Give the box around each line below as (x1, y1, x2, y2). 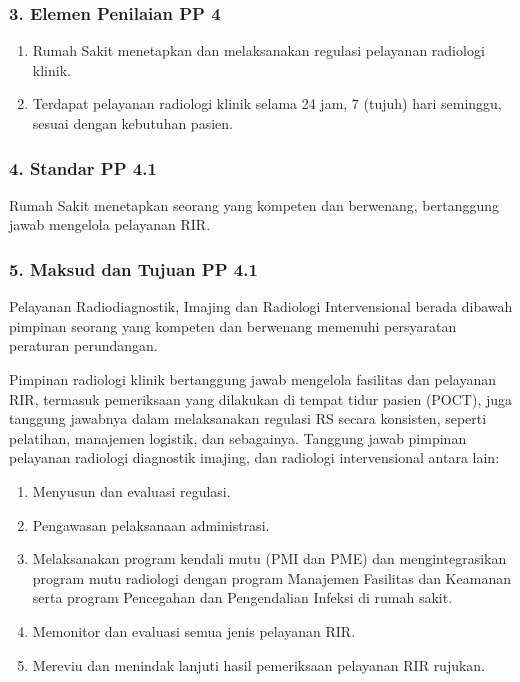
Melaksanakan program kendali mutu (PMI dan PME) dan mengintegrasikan (32, 548, 507, 569)
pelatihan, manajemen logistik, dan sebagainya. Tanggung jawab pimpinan (9, 427, 467, 448)
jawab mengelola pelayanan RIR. (9, 214, 211, 235)
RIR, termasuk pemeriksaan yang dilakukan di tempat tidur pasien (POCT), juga (9, 388, 513, 409)
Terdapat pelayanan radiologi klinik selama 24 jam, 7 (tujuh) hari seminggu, (32, 93, 502, 114)
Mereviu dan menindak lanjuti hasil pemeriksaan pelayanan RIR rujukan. (32, 654, 486, 675)
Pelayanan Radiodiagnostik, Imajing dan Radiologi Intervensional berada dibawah (9, 296, 513, 317)
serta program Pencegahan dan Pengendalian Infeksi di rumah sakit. (32, 587, 453, 608)
